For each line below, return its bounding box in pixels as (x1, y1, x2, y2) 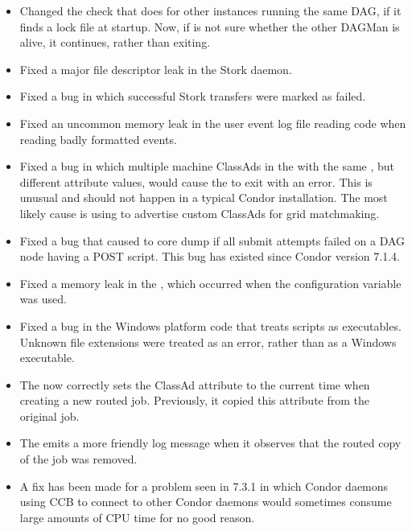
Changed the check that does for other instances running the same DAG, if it (19, 2, 402, 19)
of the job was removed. (19, 451, 138, 467)
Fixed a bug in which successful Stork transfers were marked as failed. (19, 88, 366, 105)
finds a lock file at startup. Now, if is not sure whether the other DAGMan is (19, 18, 400, 35)
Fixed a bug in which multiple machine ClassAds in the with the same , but (19, 158, 395, 175)
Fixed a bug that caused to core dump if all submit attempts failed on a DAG (19, 232, 406, 249)
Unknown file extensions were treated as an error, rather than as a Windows (19, 333, 397, 350)
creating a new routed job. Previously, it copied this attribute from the (19, 392, 369, 409)
